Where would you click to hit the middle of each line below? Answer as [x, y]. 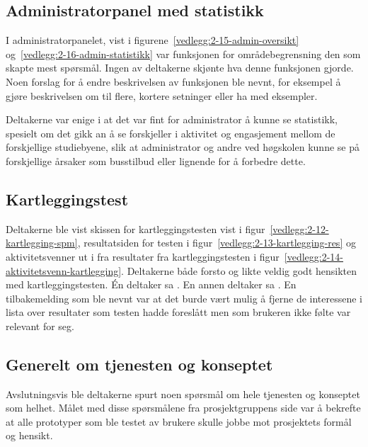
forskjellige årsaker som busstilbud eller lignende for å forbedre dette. [156, 160]
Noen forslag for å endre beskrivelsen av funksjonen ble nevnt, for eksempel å [173, 81]
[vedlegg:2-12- [299, 228]
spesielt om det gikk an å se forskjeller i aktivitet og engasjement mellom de [171, 133]
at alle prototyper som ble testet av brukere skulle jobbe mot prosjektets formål [179, 421]
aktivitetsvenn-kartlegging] [64, 270]
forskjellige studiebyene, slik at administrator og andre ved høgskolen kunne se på [183, 147]
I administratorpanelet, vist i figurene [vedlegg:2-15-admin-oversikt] [153, 40]
